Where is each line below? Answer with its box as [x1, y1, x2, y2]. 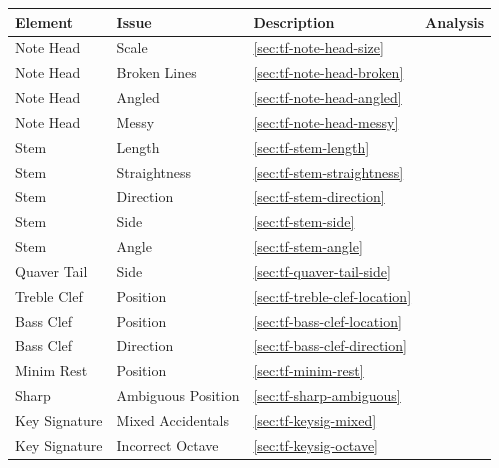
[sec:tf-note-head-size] [253, 37, 384, 58]
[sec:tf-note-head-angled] [253, 87, 402, 108]
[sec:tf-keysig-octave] [253, 434, 379, 455]
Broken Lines [116, 62, 197, 83]
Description [253, 11, 335, 32]
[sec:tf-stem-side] [253, 211, 355, 232]
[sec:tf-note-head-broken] [253, 62, 404, 83]
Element [15, 11, 73, 32]
